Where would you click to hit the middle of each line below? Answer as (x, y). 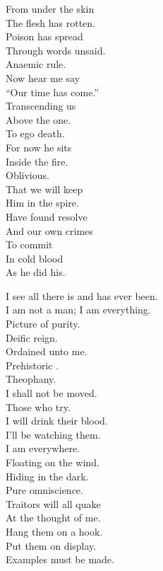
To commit (29, 244)
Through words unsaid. (56, 50)
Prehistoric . (32, 365)
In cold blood (35, 258)
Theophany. (31, 379)
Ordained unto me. (47, 351)
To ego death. (35, 133)
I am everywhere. (43, 448)
